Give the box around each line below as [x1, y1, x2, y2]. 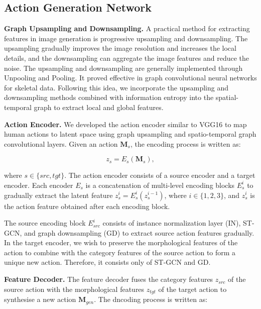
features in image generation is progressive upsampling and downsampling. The [4, 33, 248, 43]
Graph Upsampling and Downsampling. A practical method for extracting [4, 23, 250, 34]
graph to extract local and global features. [34, 101, 164, 112]
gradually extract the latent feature [4, 189, 113, 200]
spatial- [215, 92, 239, 102]
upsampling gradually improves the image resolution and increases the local [4, 43, 236, 53]
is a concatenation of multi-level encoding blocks [85, 179, 235, 190]
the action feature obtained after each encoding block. [4, 200, 170, 211]
